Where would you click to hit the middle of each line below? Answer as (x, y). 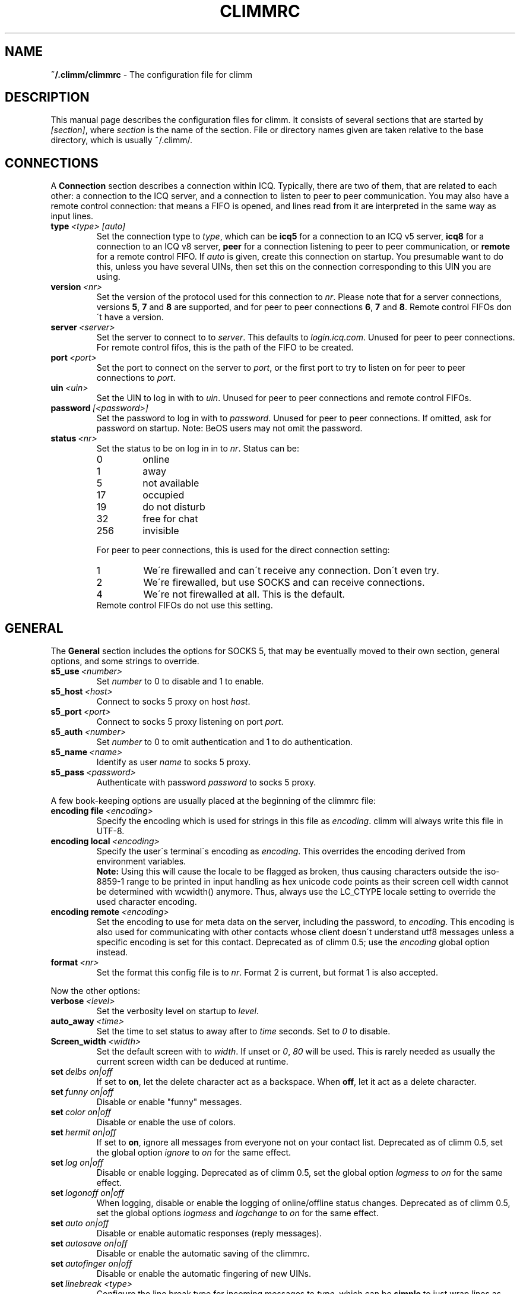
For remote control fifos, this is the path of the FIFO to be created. (225, 348)
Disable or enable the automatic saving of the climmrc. (203, 1254)
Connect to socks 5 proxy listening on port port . (190, 722)
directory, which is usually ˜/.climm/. (122, 140)
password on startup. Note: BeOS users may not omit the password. (229, 428)
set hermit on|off (83, 1132)
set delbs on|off (82, 1072)
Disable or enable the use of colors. (166, 1122)
